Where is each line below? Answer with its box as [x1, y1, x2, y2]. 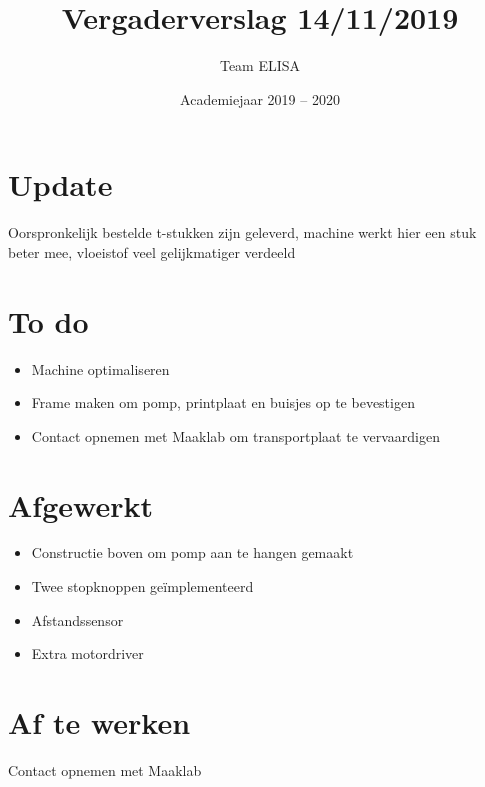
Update [8, 164, 113, 205]
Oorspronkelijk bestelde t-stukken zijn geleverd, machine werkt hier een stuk [8, 222, 477, 243]
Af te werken [8, 702, 191, 743]
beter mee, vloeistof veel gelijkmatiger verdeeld [8, 241, 296, 262]
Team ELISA [219, 55, 301, 76]
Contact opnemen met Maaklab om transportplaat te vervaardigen [31, 425, 440, 446]
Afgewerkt [8, 484, 153, 525]
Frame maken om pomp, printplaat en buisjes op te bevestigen [31, 392, 415, 413]
